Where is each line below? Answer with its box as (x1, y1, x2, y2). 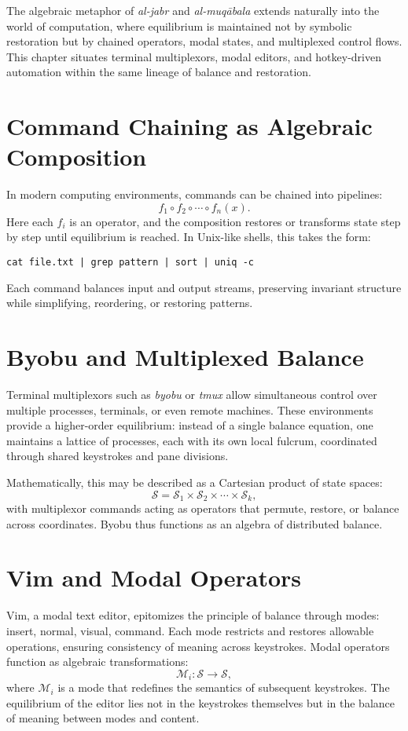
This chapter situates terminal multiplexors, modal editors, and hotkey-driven (6, 48, 381, 64)
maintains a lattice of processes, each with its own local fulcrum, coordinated (6, 432, 377, 448)
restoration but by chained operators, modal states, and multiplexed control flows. (6, 33, 402, 49)
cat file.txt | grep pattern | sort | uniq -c (6, 257, 254, 269)
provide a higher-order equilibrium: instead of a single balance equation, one (6, 417, 373, 433)
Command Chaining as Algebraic (6, 110, 373, 142)
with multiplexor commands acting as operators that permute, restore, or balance (6, 500, 399, 517)
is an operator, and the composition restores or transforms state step (69, 213, 401, 229)
